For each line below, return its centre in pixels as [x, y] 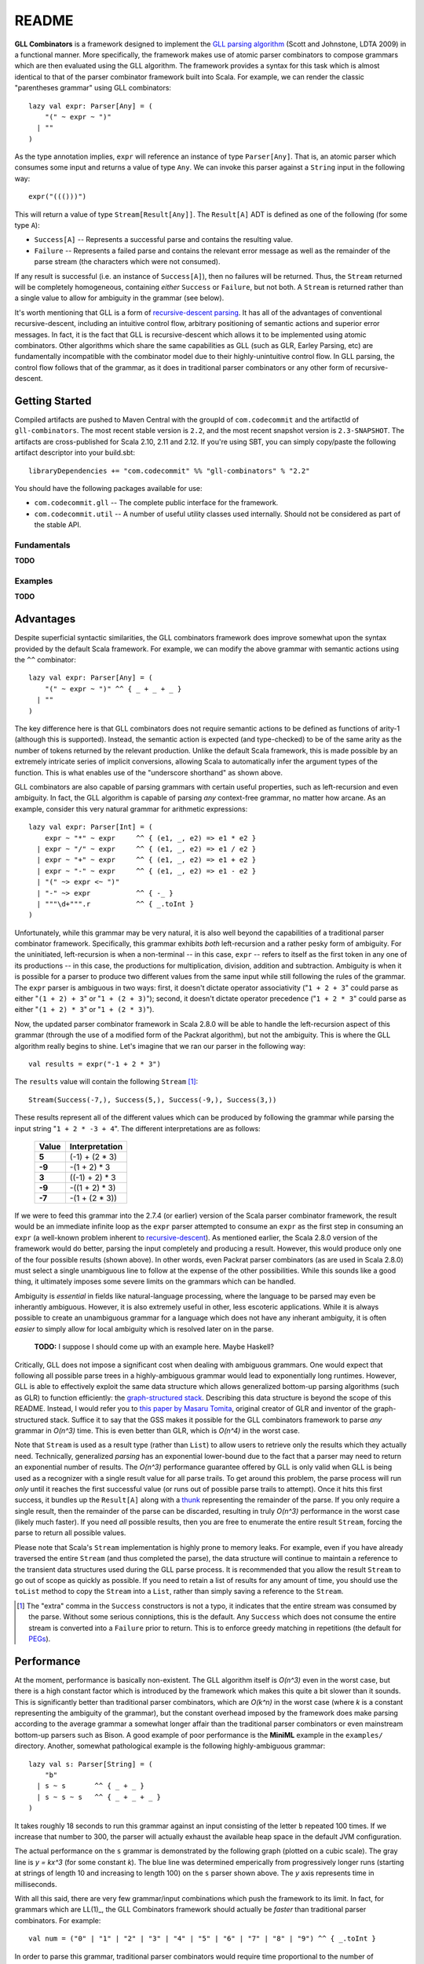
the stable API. [58, 525]
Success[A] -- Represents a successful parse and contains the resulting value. [164, 240]
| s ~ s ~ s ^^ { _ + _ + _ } [99, 1797]
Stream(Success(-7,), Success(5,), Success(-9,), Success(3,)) [153, 1099]
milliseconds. [36, 1884]
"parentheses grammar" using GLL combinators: [93, 88]
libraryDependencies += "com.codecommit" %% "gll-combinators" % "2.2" [169, 471]
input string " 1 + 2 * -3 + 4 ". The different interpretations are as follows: [137, 1128]
